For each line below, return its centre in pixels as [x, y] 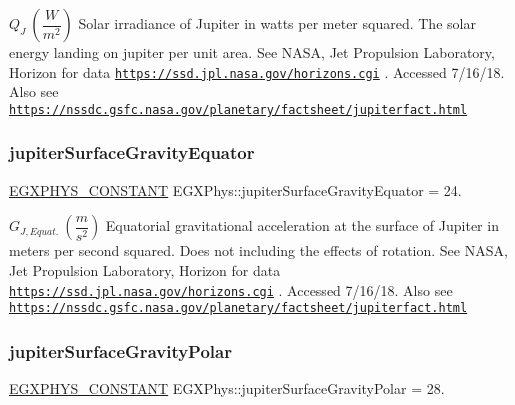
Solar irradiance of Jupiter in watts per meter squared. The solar [277, 23]
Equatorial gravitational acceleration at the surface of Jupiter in [302, 225]
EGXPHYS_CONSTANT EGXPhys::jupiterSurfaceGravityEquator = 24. [235, 189]
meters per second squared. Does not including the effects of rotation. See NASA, [258, 250]
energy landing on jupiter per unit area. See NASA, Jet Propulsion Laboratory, [252, 52]
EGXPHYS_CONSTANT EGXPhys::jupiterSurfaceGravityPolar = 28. [227, 388]
